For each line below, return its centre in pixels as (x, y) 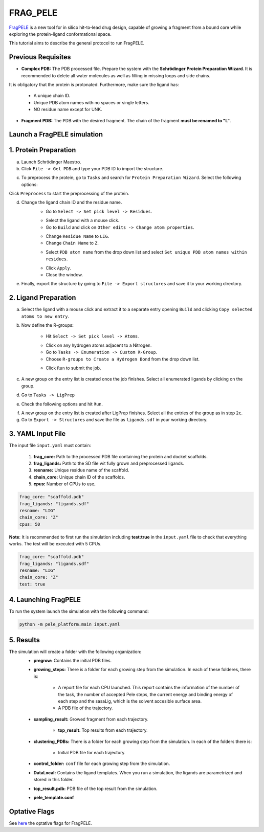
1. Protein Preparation (43, 150)
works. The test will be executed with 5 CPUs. (55, 544)
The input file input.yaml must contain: (50, 446)
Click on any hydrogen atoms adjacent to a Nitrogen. (99, 345)
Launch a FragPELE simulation (56, 135)
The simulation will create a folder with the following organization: (75, 652)
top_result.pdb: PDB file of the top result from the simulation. (95, 788)
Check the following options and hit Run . (62, 404)
